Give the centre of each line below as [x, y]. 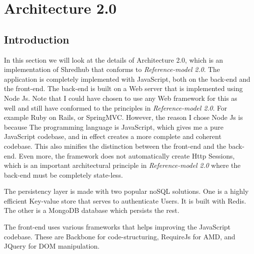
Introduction [37, 39]
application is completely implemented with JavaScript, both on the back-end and [127, 79]
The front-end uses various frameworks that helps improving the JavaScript [117, 227]
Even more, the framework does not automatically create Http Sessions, [127, 155]
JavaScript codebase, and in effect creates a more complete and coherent [113, 136]
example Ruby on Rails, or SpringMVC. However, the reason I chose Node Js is [124, 117]
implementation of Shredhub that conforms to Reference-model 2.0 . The [112, 69]
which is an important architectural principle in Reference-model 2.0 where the [122, 165]
